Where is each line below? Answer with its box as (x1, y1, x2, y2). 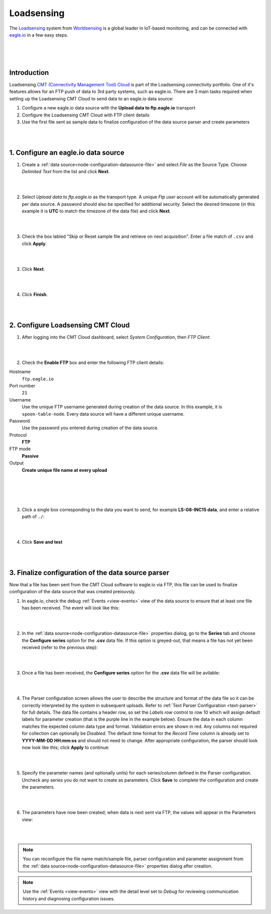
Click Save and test (22, 539, 63, 545)
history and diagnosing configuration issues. (23, 895, 115, 901)
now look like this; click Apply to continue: (22, 744, 110, 750)
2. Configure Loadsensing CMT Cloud (9, 321, 130, 329)
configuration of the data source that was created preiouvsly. (9, 589, 136, 595)
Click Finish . (22, 291, 48, 297)
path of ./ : (22, 513, 45, 519)
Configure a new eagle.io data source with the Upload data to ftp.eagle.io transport (22, 105, 196, 111)
